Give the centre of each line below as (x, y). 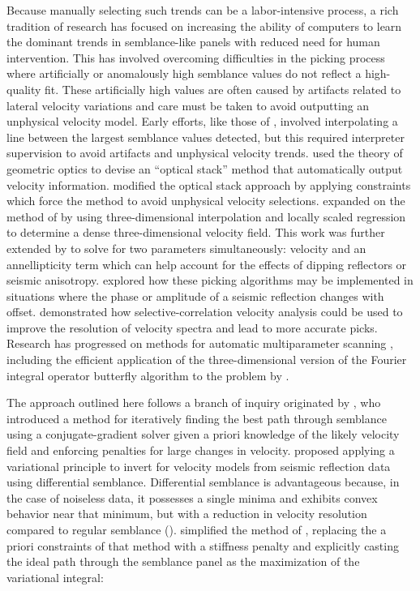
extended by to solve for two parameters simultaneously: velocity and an (186, 248)
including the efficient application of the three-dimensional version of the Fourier (207, 360)
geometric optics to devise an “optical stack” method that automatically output (205, 168)
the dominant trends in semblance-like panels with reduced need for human (193, 42)
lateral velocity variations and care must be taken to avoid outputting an (188, 105)
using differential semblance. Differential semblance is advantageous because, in (203, 482)
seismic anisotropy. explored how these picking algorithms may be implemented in (210, 280)
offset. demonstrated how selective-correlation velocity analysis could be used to (205, 312)
